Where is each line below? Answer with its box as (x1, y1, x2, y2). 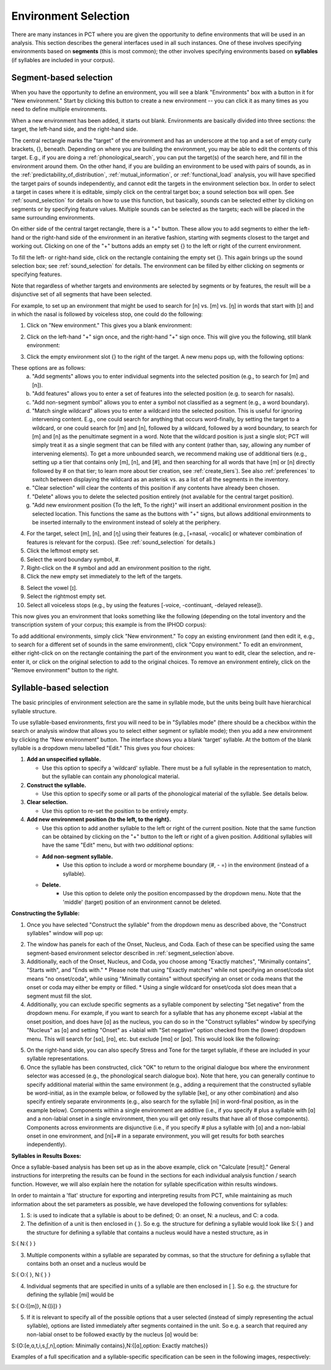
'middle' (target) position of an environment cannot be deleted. (63, 898, 222, 906)
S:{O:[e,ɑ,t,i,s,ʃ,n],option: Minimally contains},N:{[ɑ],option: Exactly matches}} (11, 1342, 208, 1349)
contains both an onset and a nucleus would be (26, 1260, 146, 1267)
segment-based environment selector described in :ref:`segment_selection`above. (26, 949, 234, 957)
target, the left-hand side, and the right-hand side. (11, 126, 138, 133)
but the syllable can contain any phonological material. (42, 773, 180, 780)
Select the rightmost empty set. (26, 592, 107, 600)
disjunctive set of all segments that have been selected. (11, 291, 153, 298)
